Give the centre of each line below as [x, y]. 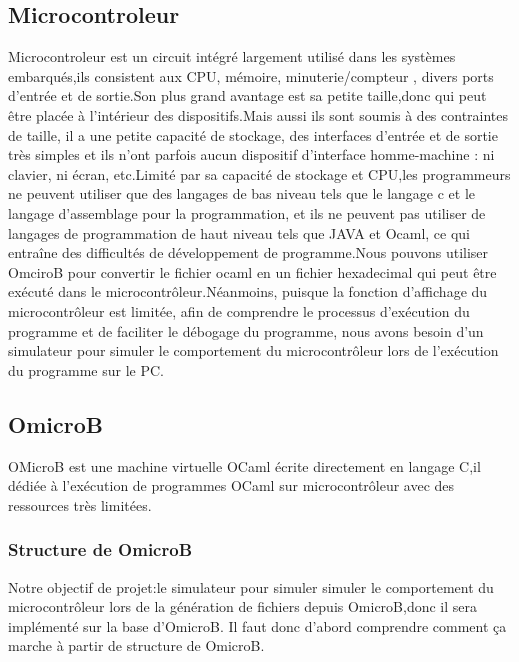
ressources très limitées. [80, 504]
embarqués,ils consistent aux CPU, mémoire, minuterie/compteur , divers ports [251, 75]
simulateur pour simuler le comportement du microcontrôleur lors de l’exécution [253, 350]
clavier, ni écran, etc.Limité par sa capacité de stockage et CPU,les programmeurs [259, 173]
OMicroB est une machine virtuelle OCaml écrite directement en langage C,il [244, 465]
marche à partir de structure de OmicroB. [136, 645]
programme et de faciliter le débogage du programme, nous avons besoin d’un [246, 330]
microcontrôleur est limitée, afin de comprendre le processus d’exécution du [239, 310]
